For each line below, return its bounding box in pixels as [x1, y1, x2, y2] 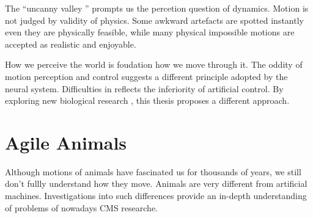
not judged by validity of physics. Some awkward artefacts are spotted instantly [5, 13, 304, 26]
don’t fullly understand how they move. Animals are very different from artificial [5, 177, 307, 190]
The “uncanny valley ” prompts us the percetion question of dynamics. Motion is [5, 2, 309, 14]
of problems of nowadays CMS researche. [5, 201, 158, 214]
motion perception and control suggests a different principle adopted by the [5, 70, 288, 82]
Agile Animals [5, 129, 127, 154]
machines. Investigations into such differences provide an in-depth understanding [5, 189, 307, 202]
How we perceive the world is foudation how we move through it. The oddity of [5, 58, 303, 71]
